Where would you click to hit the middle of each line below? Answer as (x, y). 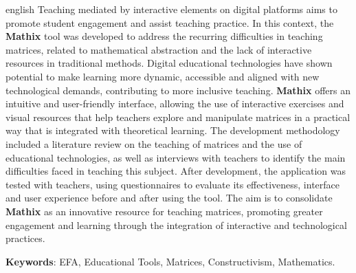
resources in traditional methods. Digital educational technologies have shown (169, 63)
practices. (25, 238)
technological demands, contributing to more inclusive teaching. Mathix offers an (178, 90)
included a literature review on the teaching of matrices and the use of (154, 143)
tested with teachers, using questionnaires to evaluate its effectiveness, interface (173, 184)
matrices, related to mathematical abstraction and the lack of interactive (159, 49)
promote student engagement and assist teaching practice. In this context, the (170, 22)
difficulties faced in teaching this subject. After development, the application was (176, 171)
